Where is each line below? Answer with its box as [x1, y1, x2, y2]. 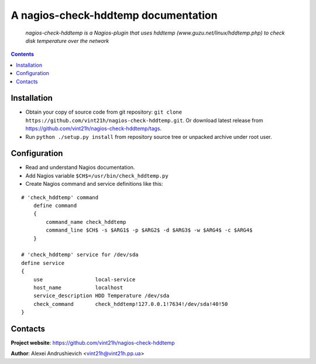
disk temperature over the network [25, 37, 109, 44]
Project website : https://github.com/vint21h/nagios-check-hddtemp [11, 339, 175, 346]
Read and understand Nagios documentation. [25, 164, 135, 171]
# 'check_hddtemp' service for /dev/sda [21, 251, 139, 258]
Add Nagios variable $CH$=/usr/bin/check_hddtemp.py [25, 172, 169, 179]
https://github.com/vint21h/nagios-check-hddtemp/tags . [25, 125, 162, 132]
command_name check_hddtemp [46, 219, 126, 225]
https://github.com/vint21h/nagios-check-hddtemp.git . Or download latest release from [25, 117, 263, 124]
